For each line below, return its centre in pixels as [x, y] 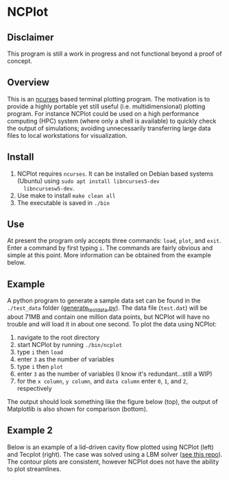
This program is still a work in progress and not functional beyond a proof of [114, 53]
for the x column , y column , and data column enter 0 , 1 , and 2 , [103, 381]
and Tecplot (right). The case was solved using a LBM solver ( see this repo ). [115, 454]
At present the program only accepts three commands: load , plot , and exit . [114, 241]
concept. [20, 61]
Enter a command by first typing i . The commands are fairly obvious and [110, 248]
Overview [28, 83]
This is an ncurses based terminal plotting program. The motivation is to [109, 99]
